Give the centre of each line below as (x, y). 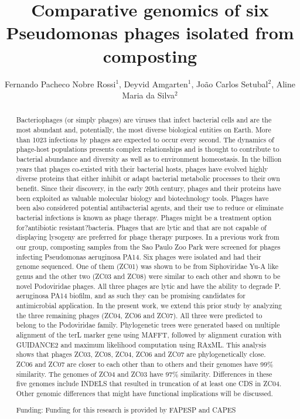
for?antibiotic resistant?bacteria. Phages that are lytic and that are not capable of (141, 227)
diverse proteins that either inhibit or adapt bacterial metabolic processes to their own (148, 178)
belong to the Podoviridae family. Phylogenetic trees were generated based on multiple (148, 325)
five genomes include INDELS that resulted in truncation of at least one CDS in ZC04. (149, 384)
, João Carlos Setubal (230, 84)
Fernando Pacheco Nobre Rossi (60, 84)
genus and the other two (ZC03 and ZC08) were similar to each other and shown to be (148, 276)
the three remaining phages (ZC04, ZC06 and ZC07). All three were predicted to (139, 315)
